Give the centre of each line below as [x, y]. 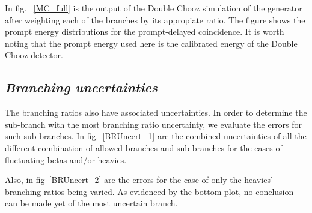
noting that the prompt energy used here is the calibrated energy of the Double [151, 43]
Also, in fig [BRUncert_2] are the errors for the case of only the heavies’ [139, 180]
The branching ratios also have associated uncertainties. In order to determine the [156, 112]
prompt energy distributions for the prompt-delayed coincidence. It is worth [145, 31]
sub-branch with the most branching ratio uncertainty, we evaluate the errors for [154, 124]
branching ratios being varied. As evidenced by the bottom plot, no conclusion [149, 191]
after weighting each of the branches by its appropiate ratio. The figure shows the [155, 19]
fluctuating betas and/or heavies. [66, 159]
